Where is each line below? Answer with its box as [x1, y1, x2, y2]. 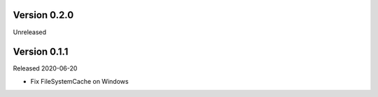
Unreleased [13, 28, 47, 36]
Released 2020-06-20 [13, 64, 78, 73]
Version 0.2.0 [13, 9, 74, 21]
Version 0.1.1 [13, 46, 69, 58]
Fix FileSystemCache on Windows [30, 77, 129, 85]
